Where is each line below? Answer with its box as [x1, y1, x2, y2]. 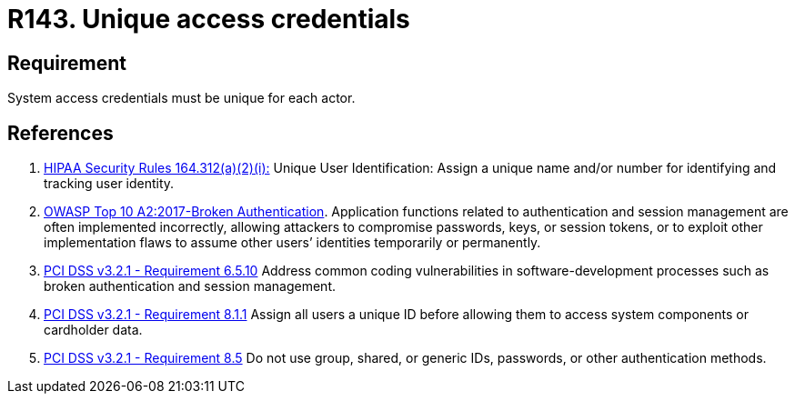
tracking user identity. [44, 175, 175, 192]
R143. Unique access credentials [7, 4, 410, 35]
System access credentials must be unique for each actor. [7, 90, 356, 106]
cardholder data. [44, 322, 143, 338]
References [7, 121, 114, 145]
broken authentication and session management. [44, 278, 337, 295]
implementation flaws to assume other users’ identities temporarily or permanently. [44, 235, 541, 251]
